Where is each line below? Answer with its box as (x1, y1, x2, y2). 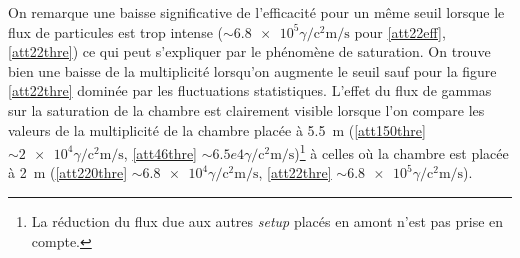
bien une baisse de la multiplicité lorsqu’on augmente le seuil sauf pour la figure (8, 60, 497, 81)
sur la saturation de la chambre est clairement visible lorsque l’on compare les (8, 99, 485, 120)
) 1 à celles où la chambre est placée (294, 140, 509, 163)
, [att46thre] (123, 142, 198, 163)
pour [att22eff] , (354, 21, 446, 42)
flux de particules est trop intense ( (8, 21, 223, 42)
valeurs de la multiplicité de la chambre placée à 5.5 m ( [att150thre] (8, 119, 426, 140)
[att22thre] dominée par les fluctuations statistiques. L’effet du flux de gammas (8, 80, 492, 101)
